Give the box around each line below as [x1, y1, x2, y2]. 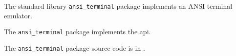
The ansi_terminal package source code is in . [4, 42, 145, 53]
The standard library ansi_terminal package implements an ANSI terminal [4, 1, 233, 11]
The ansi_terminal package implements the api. [4, 27, 151, 37]
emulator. [4, 10, 32, 20]
